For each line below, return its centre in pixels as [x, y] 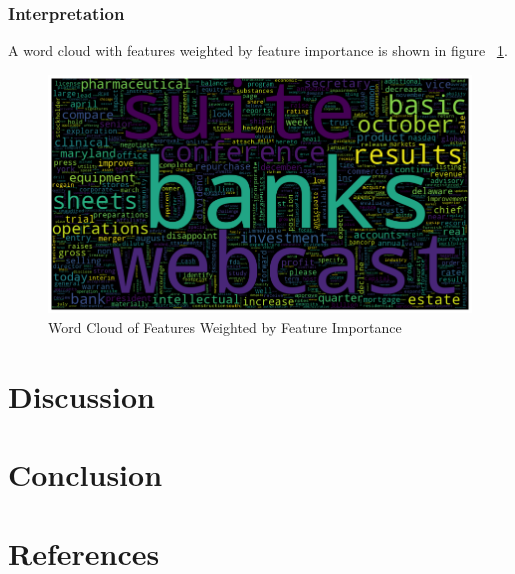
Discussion [81, 395]
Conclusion [85, 474]
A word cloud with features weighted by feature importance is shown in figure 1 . [258, 50]
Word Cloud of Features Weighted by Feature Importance [225, 327]
